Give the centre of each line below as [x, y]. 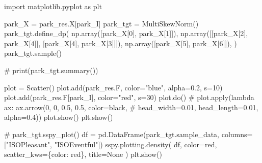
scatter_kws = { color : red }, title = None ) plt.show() [83, 154]
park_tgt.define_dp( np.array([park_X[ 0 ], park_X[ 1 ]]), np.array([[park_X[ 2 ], [126, 33]
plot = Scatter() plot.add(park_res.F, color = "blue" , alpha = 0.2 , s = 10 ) [113, 87]
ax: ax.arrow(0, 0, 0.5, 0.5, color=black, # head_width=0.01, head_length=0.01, [131, 107]
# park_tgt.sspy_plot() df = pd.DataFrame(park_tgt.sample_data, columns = [128, 134]
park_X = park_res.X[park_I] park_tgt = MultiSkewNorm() [101, 23]
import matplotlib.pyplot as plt [53, 6]
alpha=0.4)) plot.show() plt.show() [59, 117]
